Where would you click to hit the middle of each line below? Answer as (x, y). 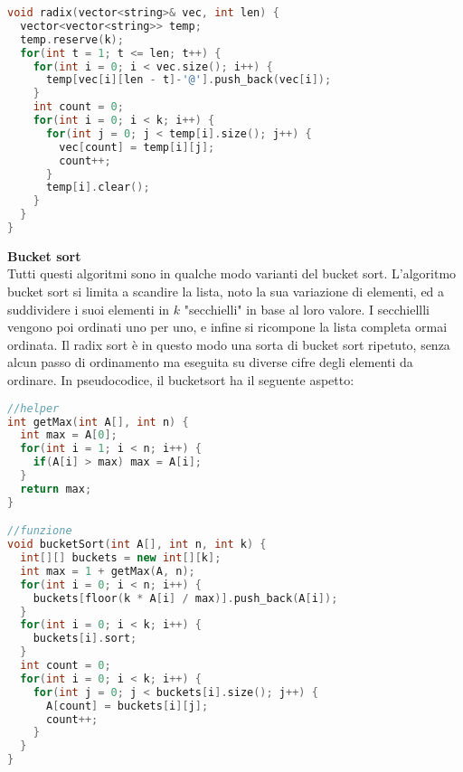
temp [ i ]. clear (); (98, 188)
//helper (33, 408)
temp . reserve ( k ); (72, 39)
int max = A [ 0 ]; (69, 435)
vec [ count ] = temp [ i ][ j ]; (137, 147)
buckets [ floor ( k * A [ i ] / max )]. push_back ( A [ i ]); (185, 598)
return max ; (56, 489)
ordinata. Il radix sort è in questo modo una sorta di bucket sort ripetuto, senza (229, 344)
